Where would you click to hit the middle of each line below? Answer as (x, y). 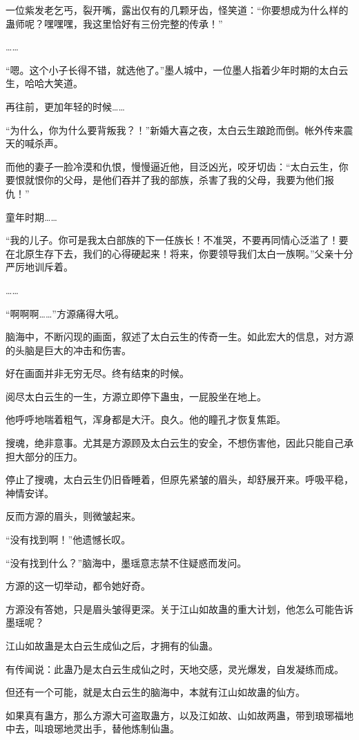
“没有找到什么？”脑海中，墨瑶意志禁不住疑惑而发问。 (126, 562)
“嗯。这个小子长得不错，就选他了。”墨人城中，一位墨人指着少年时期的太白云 (177, 69)
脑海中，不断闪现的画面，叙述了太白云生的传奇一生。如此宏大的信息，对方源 (179, 337)
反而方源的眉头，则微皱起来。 (73, 516)
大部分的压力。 (49, 456)
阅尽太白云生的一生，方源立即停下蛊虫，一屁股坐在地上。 (136, 396)
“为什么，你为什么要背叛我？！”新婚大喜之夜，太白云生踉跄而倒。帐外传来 (175, 129)
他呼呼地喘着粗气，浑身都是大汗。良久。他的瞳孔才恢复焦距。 (146, 419)
